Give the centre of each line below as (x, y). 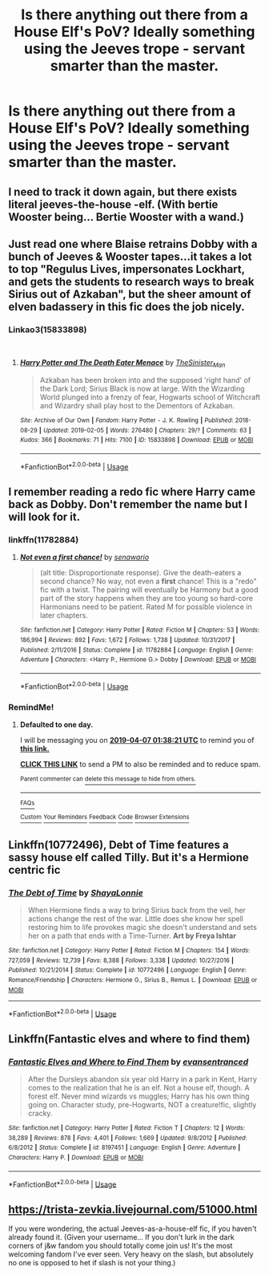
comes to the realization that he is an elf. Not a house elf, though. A (139, 1087)
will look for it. (44, 517)
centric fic (34, 869)
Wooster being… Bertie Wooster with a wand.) (126, 217)
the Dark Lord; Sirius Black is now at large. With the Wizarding (143, 389)
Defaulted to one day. (56, 725)
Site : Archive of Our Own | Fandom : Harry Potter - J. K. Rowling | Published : (126, 420)
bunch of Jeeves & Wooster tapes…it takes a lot (130, 256)
